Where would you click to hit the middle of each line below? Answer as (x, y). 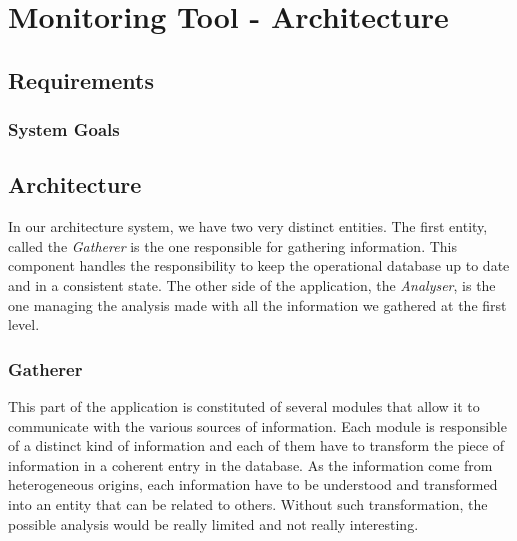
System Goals (64, 129)
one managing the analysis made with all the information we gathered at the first (257, 304)
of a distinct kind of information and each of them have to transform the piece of (256, 445)
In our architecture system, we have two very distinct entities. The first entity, (248, 226)
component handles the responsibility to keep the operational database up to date (259, 265)
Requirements (81, 79)
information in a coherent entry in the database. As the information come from (250, 464)
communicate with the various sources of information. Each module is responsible (257, 425)
